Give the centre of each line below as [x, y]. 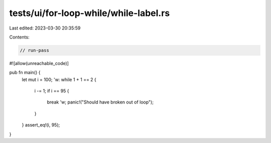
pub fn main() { [25, 72]
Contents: [19, 37]
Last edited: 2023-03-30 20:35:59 [45, 28]
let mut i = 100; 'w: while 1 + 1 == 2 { [59, 79]
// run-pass [35, 50]
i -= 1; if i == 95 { [52, 91]
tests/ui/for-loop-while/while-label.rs [90, 13]
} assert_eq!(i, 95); [41, 125]
